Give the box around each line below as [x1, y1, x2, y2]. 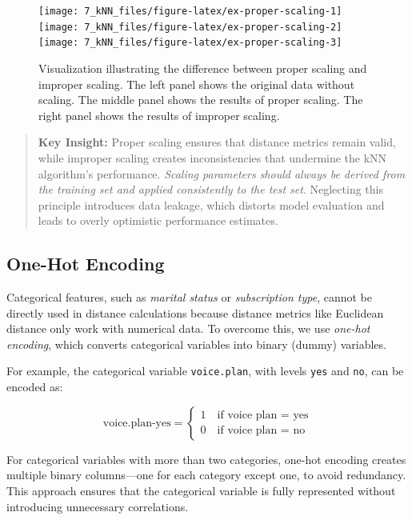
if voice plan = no [217, 425, 306, 437]
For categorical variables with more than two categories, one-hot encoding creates [6, 450, 406, 467]
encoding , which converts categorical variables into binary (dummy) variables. [6, 335, 386, 352]
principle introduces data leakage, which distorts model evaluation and [38, 196, 385, 213]
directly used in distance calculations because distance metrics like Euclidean [6, 304, 384, 321]
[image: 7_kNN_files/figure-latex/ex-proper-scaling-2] [38, 21, 342, 33]
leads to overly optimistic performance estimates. [38, 212, 278, 229]
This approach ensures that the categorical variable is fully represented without [6, 482, 396, 498]
